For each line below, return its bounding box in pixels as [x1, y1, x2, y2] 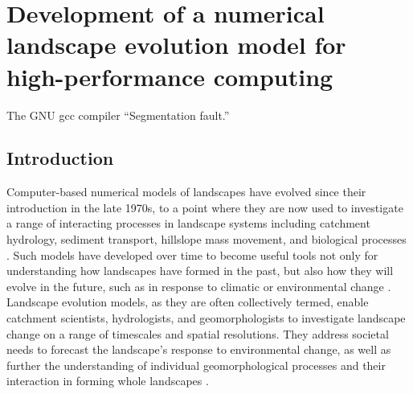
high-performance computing [6, 60, 333, 92]
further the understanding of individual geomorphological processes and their [6, 356, 386, 373]
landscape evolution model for [6, 28, 346, 61]
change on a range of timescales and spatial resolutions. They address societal [6, 325, 389, 342]
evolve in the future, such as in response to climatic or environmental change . [6, 277, 391, 294]
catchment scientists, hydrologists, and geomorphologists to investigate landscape [6, 310, 406, 326]
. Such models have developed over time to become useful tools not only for [6, 246, 378, 263]
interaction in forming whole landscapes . [6, 372, 209, 389]
